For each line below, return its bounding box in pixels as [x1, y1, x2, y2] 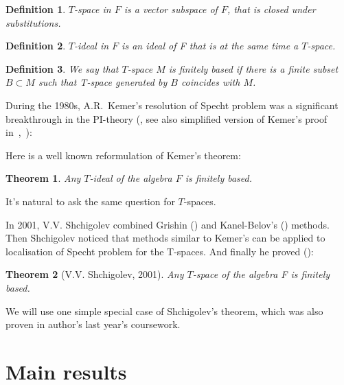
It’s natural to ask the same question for [5, 194, 175, 208]
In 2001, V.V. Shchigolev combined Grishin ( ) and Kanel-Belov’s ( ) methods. [5, 217, 330, 231]
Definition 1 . [5, 2, 66, 16]
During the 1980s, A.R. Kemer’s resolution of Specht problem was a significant [5, 97, 339, 112]
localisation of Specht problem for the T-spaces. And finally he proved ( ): [5, 244, 314, 258]
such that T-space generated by [38, 75, 168, 89]
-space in [73, 2, 111, 16]
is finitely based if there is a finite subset [168, 61, 339, 75]
